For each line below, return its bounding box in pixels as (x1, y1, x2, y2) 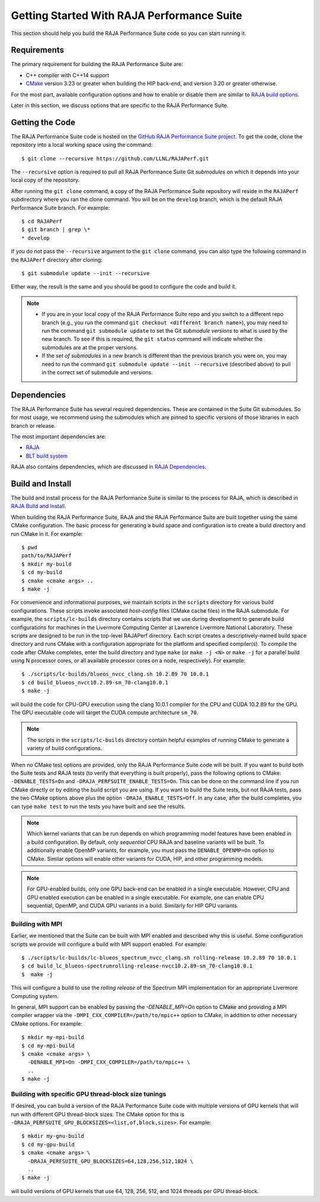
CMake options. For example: (11, 1020, 83, 1027)
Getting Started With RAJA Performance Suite (11, 9, 242, 22)
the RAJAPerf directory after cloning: (11, 256, 103, 263)
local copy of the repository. (11, 176, 80, 184)
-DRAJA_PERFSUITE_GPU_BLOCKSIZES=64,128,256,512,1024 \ (27, 1157, 194, 1165)
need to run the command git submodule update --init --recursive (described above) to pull (41, 360, 291, 368)
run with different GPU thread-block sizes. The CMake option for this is (11, 1110, 185, 1118)
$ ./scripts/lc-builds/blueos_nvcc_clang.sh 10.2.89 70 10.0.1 (21, 671, 209, 677)
